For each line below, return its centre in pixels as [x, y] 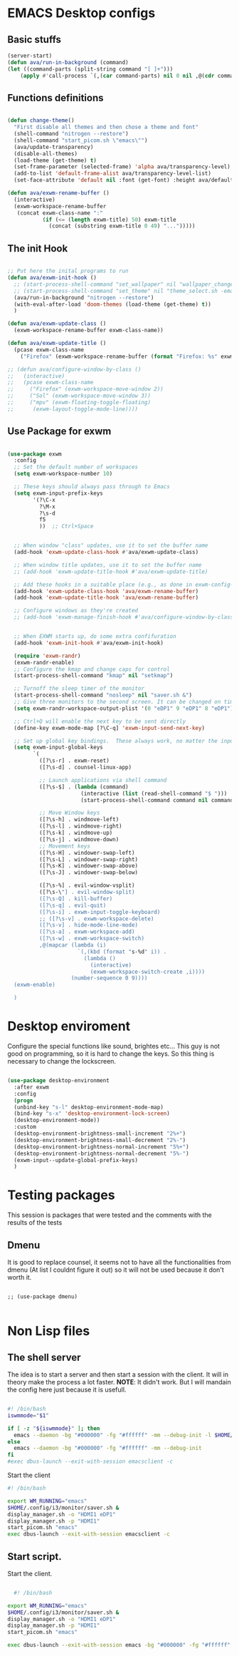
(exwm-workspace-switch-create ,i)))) [147, 972]
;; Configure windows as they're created [76, 611]
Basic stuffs [34, 40]
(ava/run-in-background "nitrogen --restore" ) [84, 297]
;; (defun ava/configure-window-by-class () [74, 369]
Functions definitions [56, 98]
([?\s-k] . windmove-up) [76, 833]
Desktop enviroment [69, 1026]
